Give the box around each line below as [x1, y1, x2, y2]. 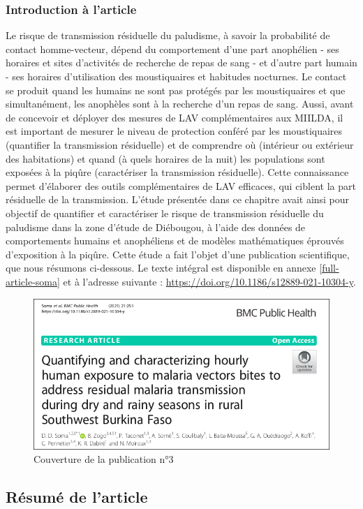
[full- [319, 260, 339, 275]
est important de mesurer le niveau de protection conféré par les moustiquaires [6, 124, 343, 138]
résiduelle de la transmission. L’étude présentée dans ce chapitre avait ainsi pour [6, 192, 350, 207]
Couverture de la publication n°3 [34, 452, 174, 466]
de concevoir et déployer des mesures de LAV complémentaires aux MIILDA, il [6, 110, 343, 124]
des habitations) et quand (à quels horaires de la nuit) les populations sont [6, 151, 325, 165]
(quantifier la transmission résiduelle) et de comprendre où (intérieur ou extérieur [6, 137, 354, 152]
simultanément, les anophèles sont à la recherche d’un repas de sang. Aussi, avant [6, 96, 354, 111]
